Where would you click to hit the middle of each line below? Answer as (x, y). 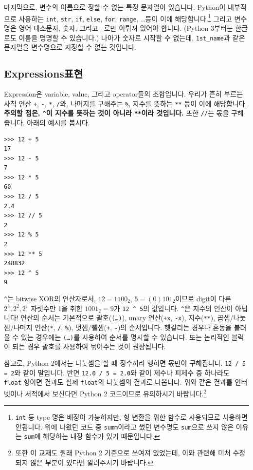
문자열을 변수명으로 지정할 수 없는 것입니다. (70, 47)
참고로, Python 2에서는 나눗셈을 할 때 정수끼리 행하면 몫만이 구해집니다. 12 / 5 (125, 362)
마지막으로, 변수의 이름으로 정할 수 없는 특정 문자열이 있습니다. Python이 (115, 7)
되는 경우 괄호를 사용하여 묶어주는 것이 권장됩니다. (89, 346)
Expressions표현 (44, 73)
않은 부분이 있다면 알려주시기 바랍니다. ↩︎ (92, 462)
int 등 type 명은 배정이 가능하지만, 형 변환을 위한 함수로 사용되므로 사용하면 (131, 417)
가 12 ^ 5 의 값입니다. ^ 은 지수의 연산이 (173, 308)
